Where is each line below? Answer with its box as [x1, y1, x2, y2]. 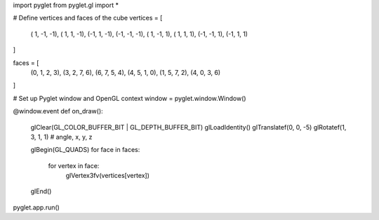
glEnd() [30, 187, 52, 195]
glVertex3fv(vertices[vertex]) [65, 172, 150, 180]
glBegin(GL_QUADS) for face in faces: [30, 146, 140, 154]
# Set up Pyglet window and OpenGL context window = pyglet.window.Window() [13, 94, 246, 102]
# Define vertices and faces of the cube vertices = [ [13, 14, 163, 22]
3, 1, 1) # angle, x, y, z [30, 132, 93, 141]
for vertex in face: [48, 161, 100, 170]
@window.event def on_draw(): [13, 107, 103, 116]
